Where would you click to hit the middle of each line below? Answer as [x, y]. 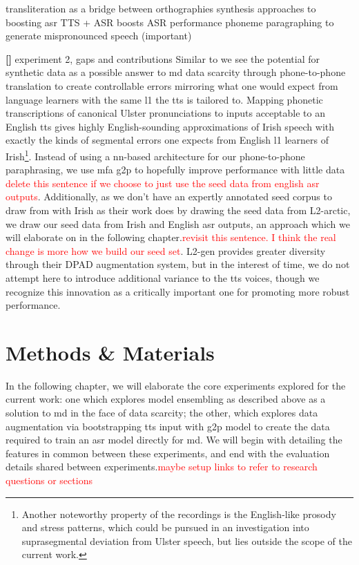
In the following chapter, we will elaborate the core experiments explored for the [176, 385]
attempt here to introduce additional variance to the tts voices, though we [163, 277]
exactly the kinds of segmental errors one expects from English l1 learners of [167, 140]
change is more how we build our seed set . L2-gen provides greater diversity [166, 250]
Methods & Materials [110, 352]
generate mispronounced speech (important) [99, 36]
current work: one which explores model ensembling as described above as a [166, 399]
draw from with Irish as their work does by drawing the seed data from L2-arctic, [178, 210]
